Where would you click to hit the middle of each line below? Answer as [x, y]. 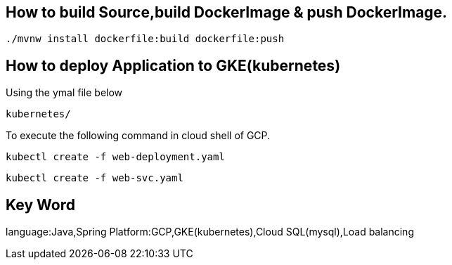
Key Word [40, 205]
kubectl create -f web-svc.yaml [95, 178]
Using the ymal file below [64, 93]
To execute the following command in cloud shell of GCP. [138, 136]
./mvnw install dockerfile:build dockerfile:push [145, 39]
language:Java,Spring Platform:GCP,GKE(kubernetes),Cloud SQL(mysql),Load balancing [210, 232]
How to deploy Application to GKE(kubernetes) [173, 65]
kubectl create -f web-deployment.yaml [115, 157]
